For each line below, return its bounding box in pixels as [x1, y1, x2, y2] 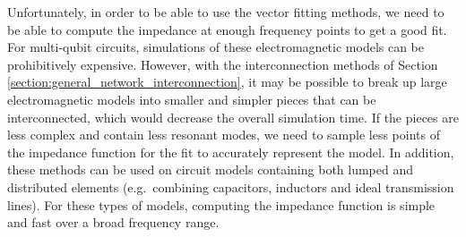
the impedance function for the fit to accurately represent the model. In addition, [7, 142, 454, 161]
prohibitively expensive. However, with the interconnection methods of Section [7, 55, 438, 73]
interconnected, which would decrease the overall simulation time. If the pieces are [7, 107, 459, 126]
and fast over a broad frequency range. [7, 213, 220, 232]
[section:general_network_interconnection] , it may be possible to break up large [7, 72, 447, 91]
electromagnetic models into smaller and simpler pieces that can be [7, 89, 376, 108]
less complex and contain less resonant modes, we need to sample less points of [7, 125, 440, 144]
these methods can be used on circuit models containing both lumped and [7, 160, 414, 179]
